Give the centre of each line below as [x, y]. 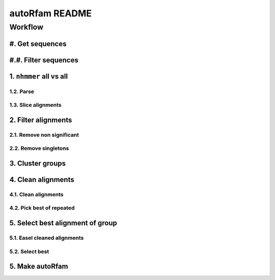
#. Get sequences [38, 44]
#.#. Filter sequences [44, 60]
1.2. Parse [22, 91]
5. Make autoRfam [39, 266]
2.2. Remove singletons [39, 148]
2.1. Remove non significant [44, 135]
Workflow [26, 27]
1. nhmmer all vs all [39, 76]
